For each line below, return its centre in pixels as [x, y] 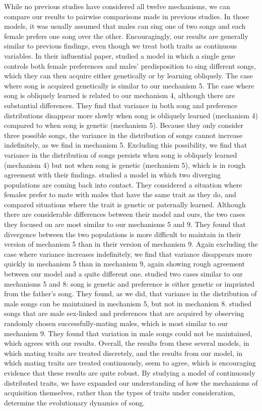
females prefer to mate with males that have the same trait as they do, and [120, 194]
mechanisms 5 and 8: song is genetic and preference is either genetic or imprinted [129, 283]
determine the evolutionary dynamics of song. [75, 402]
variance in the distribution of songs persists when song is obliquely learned [121, 154]
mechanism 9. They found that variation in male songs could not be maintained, [128, 333]
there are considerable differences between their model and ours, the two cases [125, 214]
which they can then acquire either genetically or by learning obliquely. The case [128, 76]
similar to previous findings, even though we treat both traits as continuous [121, 46]
